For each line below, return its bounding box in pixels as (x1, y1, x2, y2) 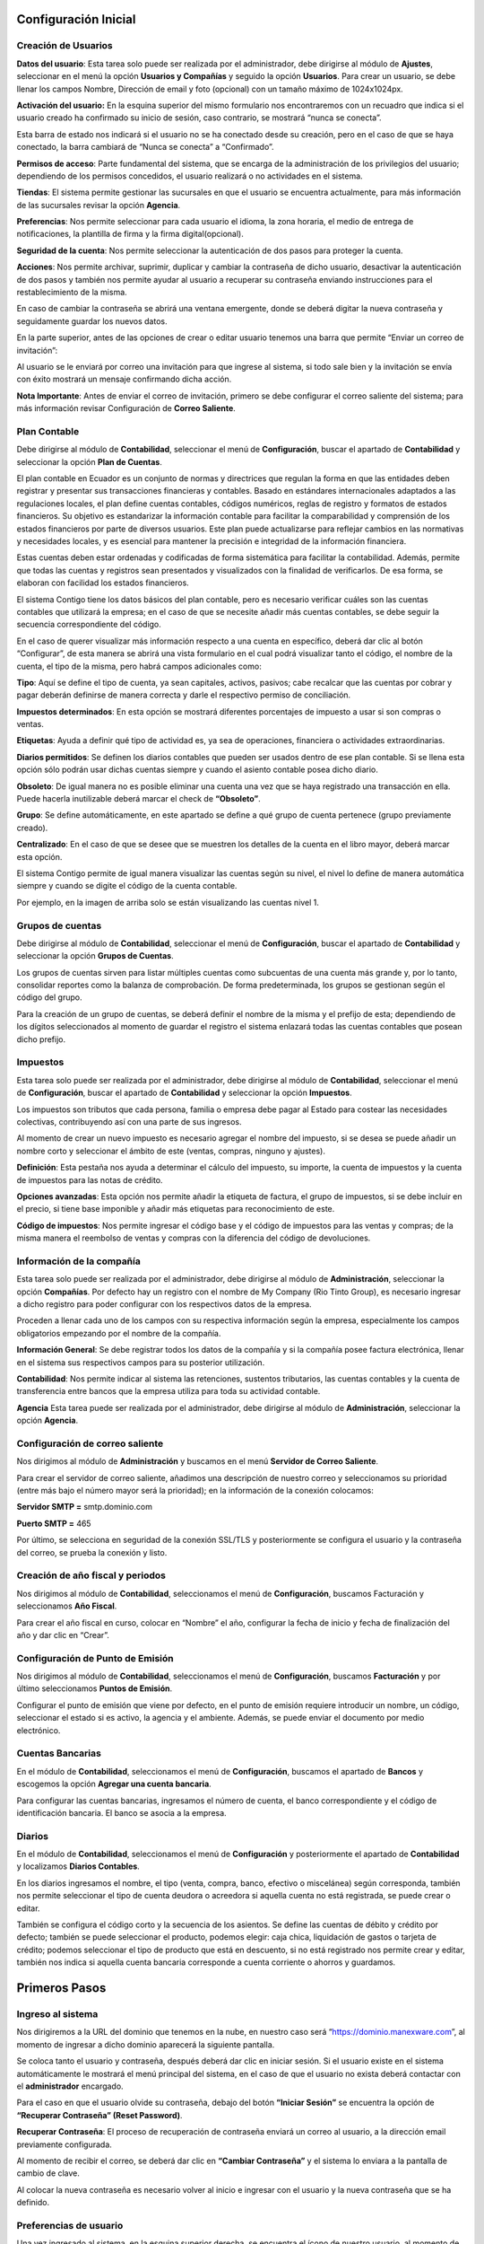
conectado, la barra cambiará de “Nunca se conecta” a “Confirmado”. (16, 142, 274, 153)
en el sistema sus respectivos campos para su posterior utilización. (16, 1356, 265, 1368)
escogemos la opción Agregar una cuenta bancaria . (16, 1778, 212, 1790)
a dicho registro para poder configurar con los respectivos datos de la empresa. (16, 1299, 313, 1310)
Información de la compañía (16, 1255, 141, 1267)
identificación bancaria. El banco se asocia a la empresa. (16, 1807, 228, 1818)
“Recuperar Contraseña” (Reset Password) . (16, 2109, 183, 2120)
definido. (16, 2197, 49, 2208)
